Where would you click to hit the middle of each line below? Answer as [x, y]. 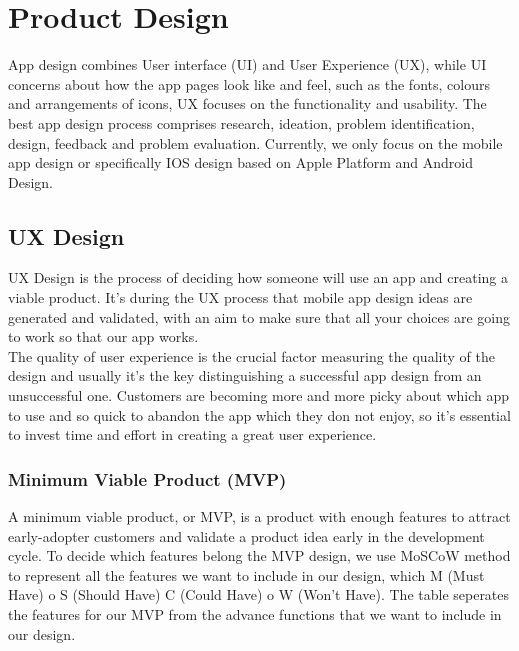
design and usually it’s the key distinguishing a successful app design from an [245, 375]
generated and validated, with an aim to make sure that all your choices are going [259, 316]
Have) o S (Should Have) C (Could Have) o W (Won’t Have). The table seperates [259, 594]
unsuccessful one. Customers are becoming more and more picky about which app [259, 395]
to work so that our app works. [103, 336]
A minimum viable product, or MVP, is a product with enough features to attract [259, 516]
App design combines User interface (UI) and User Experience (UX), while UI [247, 64]
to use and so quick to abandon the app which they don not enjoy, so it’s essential [259, 414]
